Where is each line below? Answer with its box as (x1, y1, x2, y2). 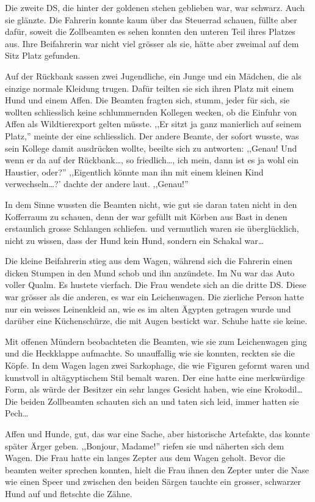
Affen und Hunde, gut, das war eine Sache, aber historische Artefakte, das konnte (5, 427, 310, 440)
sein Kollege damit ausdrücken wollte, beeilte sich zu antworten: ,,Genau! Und (5, 141, 297, 154)
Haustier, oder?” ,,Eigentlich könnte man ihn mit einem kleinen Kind (5, 165, 264, 178)
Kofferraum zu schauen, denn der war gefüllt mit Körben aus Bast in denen (5, 210, 288, 223)
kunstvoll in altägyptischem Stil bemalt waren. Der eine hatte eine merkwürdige (5, 371, 305, 383)
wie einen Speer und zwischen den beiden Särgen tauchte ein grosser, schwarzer (5, 475, 302, 488)
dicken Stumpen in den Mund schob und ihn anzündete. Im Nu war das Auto (5, 266, 295, 279)
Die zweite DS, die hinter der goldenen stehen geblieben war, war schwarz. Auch (5, 1, 305, 13)
